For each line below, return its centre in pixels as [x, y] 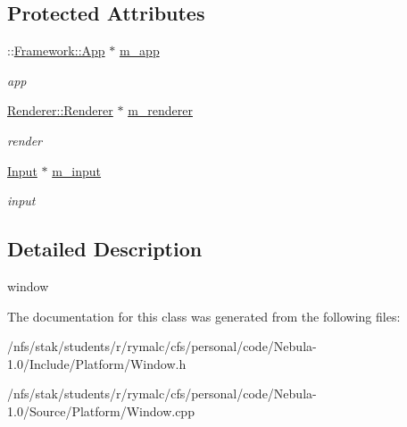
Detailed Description [105, 249]
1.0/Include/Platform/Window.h [97, 363]
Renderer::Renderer [60, 110]
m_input [77, 170]
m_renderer [160, 110]
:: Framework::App [56, 50]
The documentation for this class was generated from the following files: [204, 316]
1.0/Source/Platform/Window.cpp [101, 410]
